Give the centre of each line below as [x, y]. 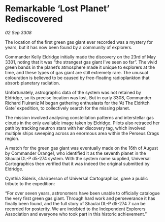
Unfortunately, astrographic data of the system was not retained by [73, 92]
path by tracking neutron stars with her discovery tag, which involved [75, 128]
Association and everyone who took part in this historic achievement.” [76, 214]
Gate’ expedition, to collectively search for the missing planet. [68, 108]
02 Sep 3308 [18, 32]
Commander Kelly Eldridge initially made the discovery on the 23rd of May [81, 56]
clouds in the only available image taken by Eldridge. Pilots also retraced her [82, 123]
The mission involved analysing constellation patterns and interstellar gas [80, 117]
